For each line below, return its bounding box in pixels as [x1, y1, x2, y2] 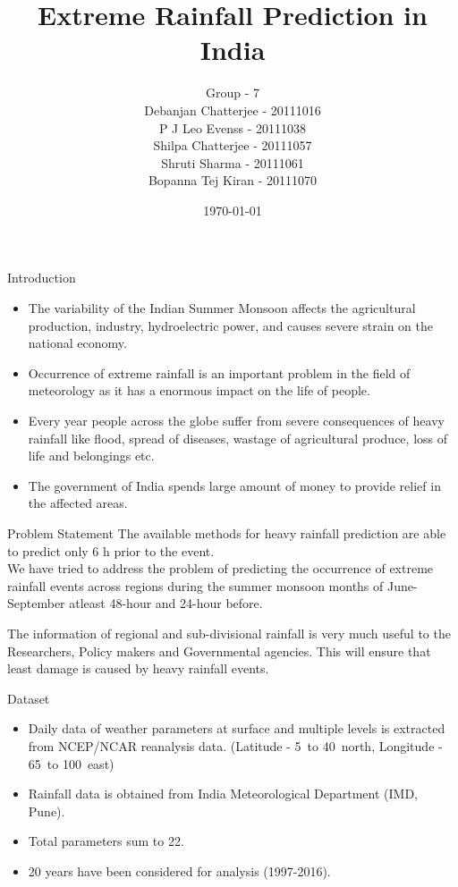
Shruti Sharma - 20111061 [161, 153, 304, 172]
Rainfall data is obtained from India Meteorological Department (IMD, [28, 784, 418, 803]
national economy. [28, 334, 127, 352]
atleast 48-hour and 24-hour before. [69, 594, 263, 612]
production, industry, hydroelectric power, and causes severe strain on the [28, 316, 433, 334]
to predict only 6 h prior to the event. [7, 541, 215, 560]
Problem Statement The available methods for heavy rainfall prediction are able [7, 524, 446, 542]
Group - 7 [205, 83, 260, 102]
